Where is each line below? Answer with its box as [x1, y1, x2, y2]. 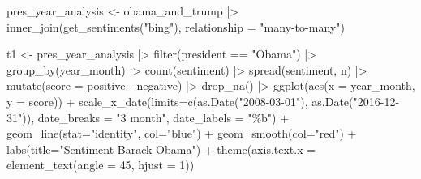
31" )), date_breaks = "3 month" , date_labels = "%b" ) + [6, 109, 290, 126]
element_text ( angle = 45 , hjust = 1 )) [6, 156, 195, 173]
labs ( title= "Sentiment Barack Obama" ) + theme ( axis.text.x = [6, 140, 316, 157]
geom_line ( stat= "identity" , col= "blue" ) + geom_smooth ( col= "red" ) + [6, 125, 357, 142]
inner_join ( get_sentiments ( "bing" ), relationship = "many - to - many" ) [6, 18, 345, 35]
